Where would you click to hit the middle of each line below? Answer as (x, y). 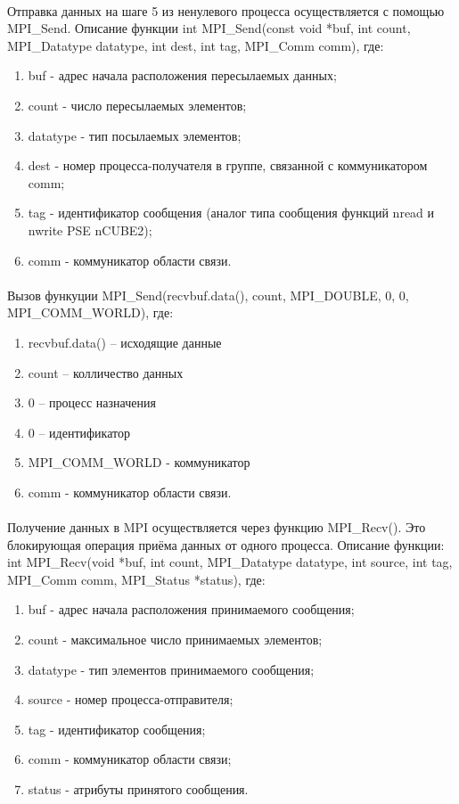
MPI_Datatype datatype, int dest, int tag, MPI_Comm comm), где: (196, 45)
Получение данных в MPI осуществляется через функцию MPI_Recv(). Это (217, 527)
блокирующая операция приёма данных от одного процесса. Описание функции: (226, 544)
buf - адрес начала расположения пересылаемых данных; (182, 75)
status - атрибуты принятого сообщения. (138, 789)
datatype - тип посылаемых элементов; (135, 135)
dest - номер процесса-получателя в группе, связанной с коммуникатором (228, 165)
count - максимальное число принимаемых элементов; (175, 640)
